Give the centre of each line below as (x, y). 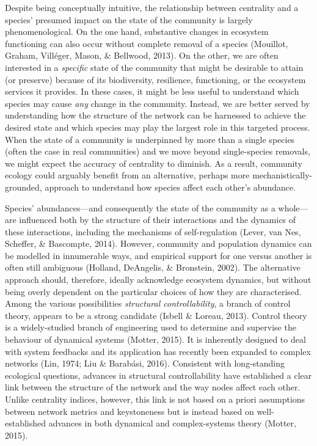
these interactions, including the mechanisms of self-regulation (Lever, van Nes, (153, 231)
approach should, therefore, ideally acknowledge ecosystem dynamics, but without (158, 280)
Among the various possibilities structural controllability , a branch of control (148, 303)
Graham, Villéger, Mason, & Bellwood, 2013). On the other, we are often (142, 55)
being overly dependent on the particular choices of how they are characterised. (153, 291)
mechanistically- (282, 175)
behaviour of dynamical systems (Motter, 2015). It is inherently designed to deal (155, 339)
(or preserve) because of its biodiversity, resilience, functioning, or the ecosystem (155, 79)
